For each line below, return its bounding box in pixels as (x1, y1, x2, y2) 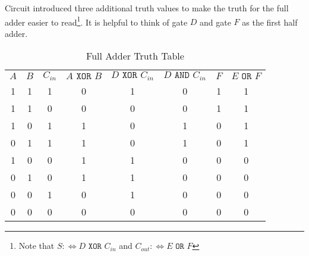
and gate (200, 15, 231, 28)
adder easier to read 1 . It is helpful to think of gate (5, 14, 188, 28)
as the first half (242, 15, 298, 28)
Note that (18, 239, 55, 252)
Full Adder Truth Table (86, 49, 184, 63)
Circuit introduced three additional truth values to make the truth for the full (5, 2, 289, 14)
